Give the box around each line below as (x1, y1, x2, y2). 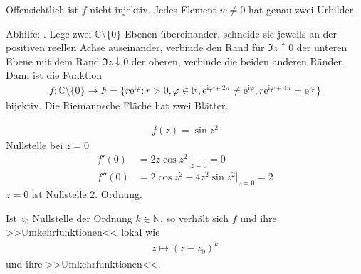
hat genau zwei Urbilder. (248, 2, 357, 16)
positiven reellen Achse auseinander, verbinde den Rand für (6, 40, 265, 55)
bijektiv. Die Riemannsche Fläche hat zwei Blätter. (6, 98, 229, 113)
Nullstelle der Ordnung (32, 210, 132, 225)
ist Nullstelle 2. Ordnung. (31, 187, 142, 202)
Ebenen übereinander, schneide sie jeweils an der (125, 26, 338, 40)
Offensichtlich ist (6, 2, 79, 16)
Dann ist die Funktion (6, 67, 103, 82)
